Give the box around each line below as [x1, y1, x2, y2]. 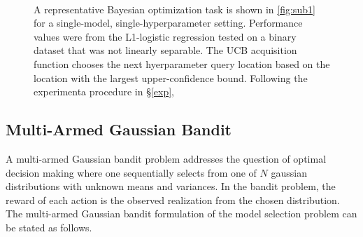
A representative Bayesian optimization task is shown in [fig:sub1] [34, 1, 315, 16]
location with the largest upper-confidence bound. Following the [34, 70, 308, 85]
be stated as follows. [6, 219, 92, 234]
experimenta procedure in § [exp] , [34, 84, 174, 99]
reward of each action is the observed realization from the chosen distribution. [6, 192, 340, 207]
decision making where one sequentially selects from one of [6, 165, 257, 180]
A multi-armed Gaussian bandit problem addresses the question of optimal [6, 151, 327, 165]
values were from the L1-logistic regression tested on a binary [34, 29, 297, 43]
